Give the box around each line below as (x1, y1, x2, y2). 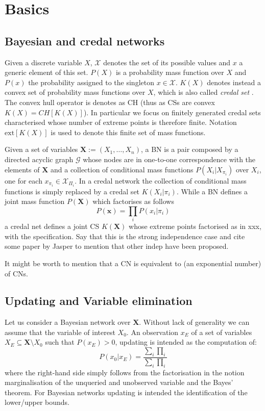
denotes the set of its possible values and (103, 57, 231, 67)
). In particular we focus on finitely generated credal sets (83, 107, 261, 117)
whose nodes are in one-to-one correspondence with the (83, 153, 256, 164)
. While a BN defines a (176, 186, 248, 196)
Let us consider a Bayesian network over (5, 317, 131, 327)
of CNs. (5, 268, 28, 278)
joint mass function (5, 196, 65, 207)
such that (45, 337, 75, 347)
